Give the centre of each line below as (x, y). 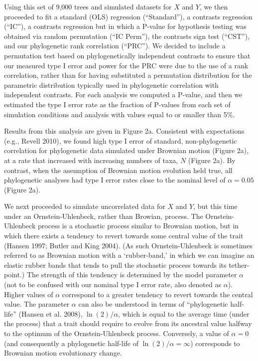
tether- (239, 265)
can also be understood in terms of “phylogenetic (153, 304)
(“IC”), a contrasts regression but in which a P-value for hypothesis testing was (125, 26)
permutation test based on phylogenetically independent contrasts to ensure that (127, 55)
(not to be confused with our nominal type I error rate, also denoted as (113, 284)
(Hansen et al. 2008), (51, 313)
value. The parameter (37, 304)
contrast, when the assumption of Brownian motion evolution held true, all (118, 170)
